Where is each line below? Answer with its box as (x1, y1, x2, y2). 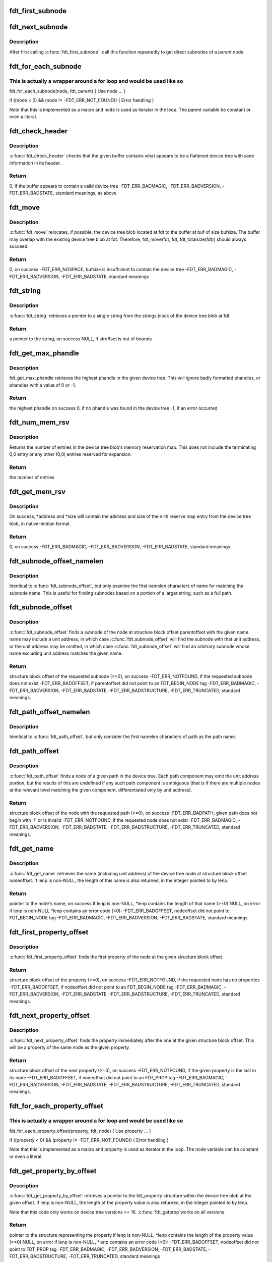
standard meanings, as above (55, 190, 117, 196)
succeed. (9, 243, 29, 249)
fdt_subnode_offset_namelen (9, 557, 104, 565)
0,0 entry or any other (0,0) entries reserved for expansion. (9, 451, 132, 457)
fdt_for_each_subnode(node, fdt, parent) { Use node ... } (9, 88, 126, 94)
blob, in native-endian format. (9, 520, 71, 527)
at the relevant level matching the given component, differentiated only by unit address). (9, 787, 192, 793)
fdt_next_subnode (9, 23, 68, 31)
